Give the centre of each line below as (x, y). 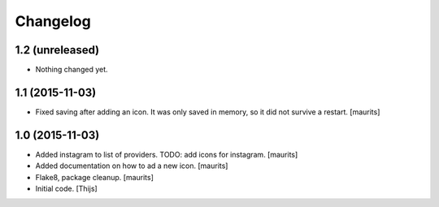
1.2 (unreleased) (57, 50)
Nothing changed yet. (72, 70)
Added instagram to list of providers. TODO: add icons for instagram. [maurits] (167, 154)
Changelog (53, 21)
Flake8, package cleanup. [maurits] (95, 177)
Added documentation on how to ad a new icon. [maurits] (132, 166)
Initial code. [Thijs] (66, 189)
